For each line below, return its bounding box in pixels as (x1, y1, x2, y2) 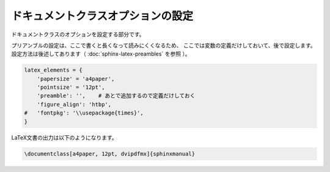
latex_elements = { (24, 67, 82, 73)
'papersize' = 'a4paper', (37, 75, 115, 82)
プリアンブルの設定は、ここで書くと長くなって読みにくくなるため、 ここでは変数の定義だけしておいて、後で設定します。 (11, 42, 316, 49)
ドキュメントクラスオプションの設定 (11, 9, 194, 23)
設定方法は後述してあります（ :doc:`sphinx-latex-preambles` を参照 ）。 (11, 50, 191, 58)
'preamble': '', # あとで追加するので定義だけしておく (37, 92, 196, 99)
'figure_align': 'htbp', (37, 101, 112, 108)
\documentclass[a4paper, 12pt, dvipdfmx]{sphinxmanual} (24, 150, 196, 157)
